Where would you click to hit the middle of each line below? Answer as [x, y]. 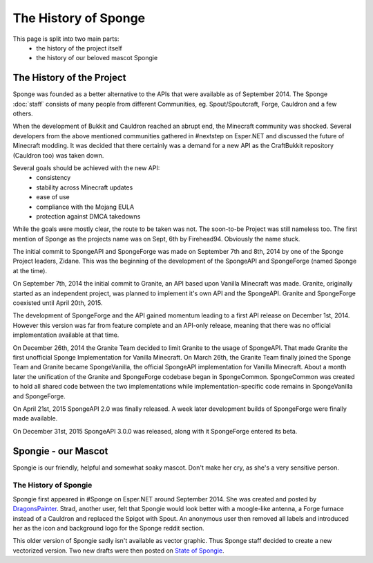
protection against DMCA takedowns [88, 216]
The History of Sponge [79, 18]
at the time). [30, 270]
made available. [35, 418]
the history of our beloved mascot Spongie [97, 58]
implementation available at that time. [66, 335]
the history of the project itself [79, 48]
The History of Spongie [52, 486]
